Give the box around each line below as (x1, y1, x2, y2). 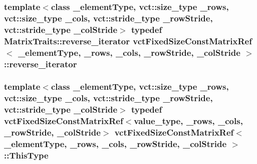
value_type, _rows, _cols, (134, 115, 243, 127)
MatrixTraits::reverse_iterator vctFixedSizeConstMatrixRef (4, 34, 252, 47)
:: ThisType (4, 149, 49, 161)
